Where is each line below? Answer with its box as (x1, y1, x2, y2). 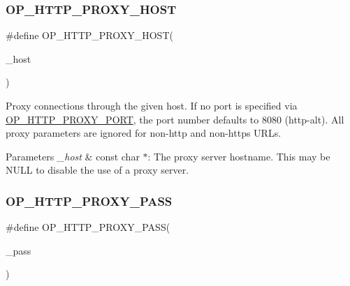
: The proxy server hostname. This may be (147, 149, 330, 163)
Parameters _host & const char (6, 149, 140, 163)
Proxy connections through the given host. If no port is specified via (6, 98, 298, 112)
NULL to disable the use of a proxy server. (6, 163, 189, 177)
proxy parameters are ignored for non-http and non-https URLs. (6, 126, 282, 140)
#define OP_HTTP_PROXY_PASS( (6, 220, 170, 234)
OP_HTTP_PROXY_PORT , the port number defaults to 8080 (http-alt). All (6, 112, 344, 126)
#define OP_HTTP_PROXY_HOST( (6, 28, 173, 43)
